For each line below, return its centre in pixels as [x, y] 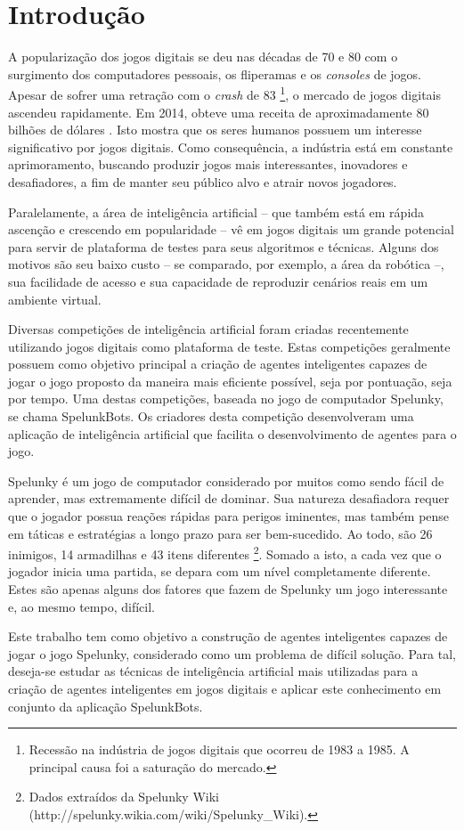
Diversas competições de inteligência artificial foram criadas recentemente [208, 329]
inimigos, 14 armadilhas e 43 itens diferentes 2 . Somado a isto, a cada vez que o [225, 553]
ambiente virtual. [55, 299]
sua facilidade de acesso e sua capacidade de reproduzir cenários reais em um [218, 281]
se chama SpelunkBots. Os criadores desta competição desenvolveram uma [211, 416]
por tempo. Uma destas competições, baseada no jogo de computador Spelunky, [226, 399]
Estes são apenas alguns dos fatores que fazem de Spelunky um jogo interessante [228, 589]
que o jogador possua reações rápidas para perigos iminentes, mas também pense [229, 516]
